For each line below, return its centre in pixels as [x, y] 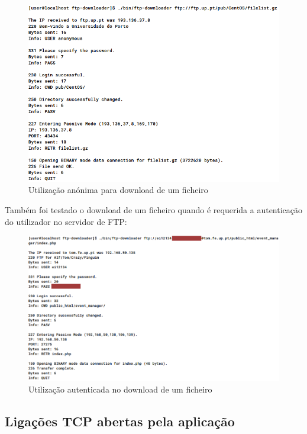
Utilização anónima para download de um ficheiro [118, 190]
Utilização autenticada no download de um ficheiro [120, 389]
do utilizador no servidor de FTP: [66, 221]
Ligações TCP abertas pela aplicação [120, 421]
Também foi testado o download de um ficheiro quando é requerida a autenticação [154, 210]
